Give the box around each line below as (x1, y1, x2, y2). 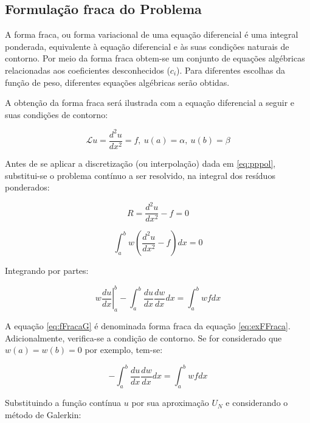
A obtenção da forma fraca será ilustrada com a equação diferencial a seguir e (5, 96, 295, 109)
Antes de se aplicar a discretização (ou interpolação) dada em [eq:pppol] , (5, 156, 276, 169)
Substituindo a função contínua (5, 396, 122, 409)
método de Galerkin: (5, 408, 81, 421)
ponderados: (5, 181, 50, 194)
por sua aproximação (131, 396, 209, 409)
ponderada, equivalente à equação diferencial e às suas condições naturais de (5, 40, 289, 52)
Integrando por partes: (5, 264, 89, 277)
